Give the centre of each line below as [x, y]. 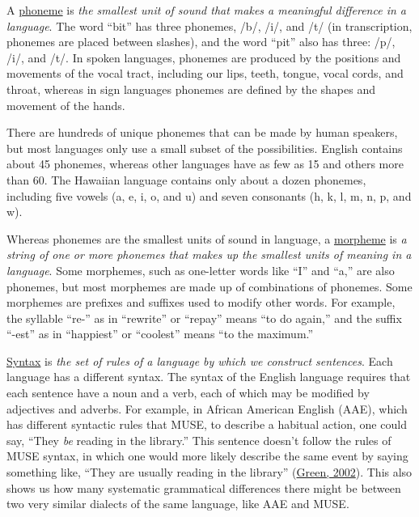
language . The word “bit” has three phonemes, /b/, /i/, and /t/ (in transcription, [209, 25]
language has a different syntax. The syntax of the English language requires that [209, 377]
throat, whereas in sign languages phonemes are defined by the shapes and [191, 89]
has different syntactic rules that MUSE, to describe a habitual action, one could [207, 424]
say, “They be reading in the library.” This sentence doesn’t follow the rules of [199, 440]
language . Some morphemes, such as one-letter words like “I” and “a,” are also [201, 270]
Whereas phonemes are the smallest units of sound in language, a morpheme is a [207, 238]
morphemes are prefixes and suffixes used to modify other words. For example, [201, 302]
